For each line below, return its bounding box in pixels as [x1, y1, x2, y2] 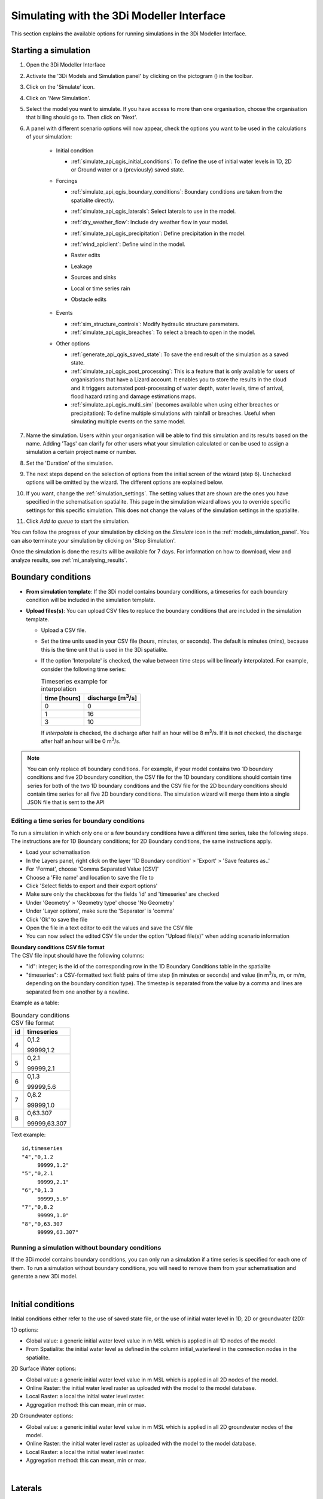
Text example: [11, 1131, 46, 1138]
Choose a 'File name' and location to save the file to [26, 874, 154, 881]
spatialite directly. [71, 197, 115, 204]
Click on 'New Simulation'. [26, 94, 91, 101]
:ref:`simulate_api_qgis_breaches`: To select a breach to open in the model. [71, 329, 255, 336]
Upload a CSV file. [41, 627, 87, 634]
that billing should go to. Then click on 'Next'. [26, 114, 138, 121]
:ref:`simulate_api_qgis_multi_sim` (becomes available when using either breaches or [71, 401, 279, 408]
